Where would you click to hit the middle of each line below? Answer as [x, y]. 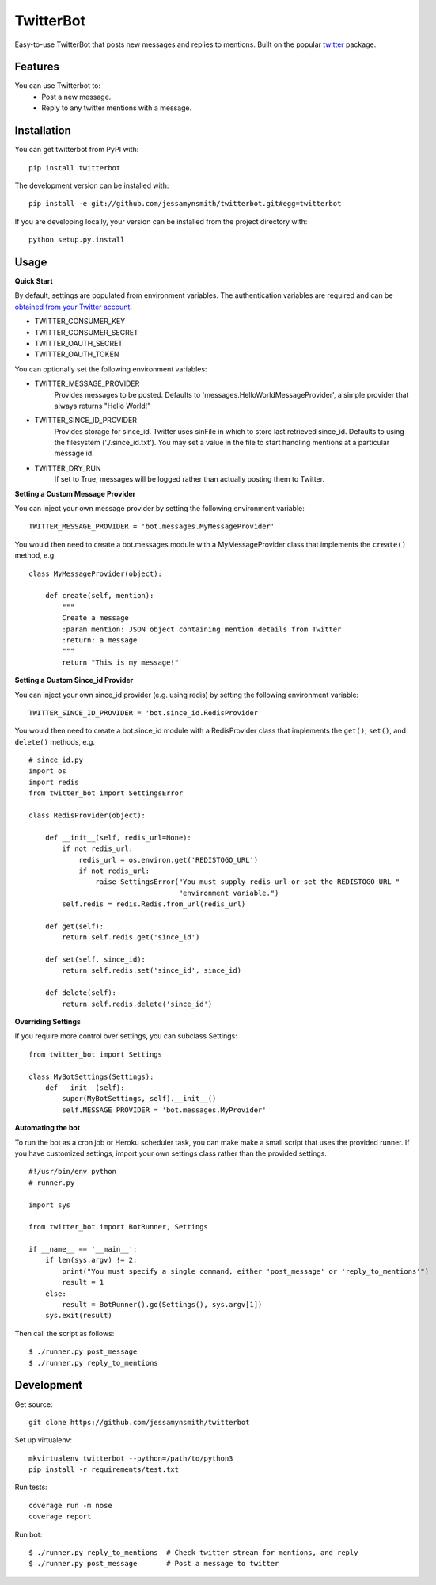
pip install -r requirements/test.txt [104, 1470]
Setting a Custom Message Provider [75, 493]
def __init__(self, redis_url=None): [118, 837]
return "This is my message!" [121, 662]
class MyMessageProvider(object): [95, 573]
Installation [43, 131]
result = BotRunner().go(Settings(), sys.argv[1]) [162, 1305]
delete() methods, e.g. [55, 741]
